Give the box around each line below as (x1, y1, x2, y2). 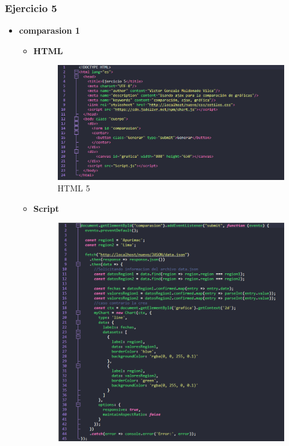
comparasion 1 (19, 24, 80, 37)
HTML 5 (57, 182, 90, 194)
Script (33, 202, 59, 214)
